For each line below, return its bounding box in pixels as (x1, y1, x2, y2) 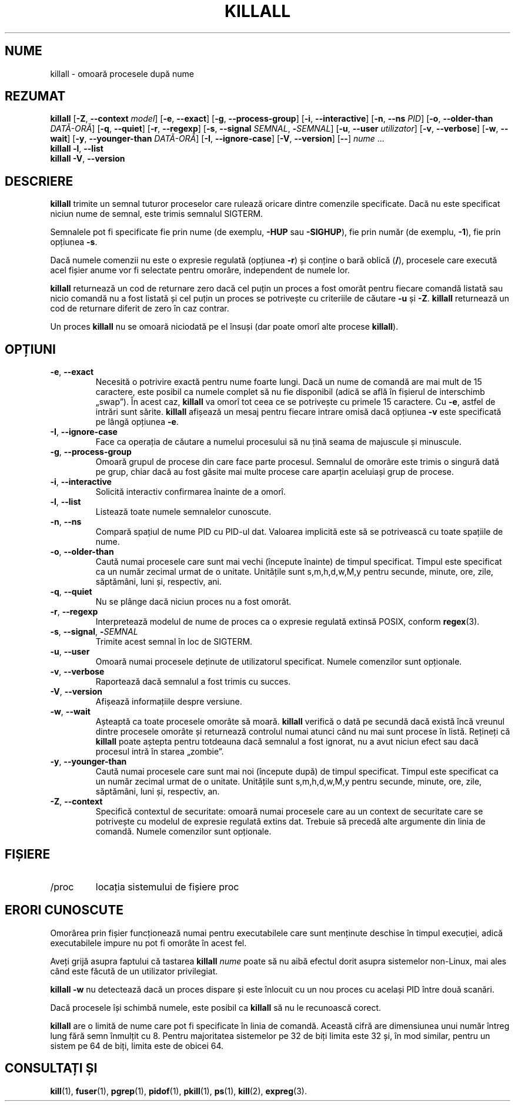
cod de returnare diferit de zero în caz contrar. (50, 303, 229, 314)
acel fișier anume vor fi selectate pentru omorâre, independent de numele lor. (50, 265, 350, 276)
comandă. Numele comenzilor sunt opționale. (95, 826, 272, 837)
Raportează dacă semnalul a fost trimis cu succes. (95, 676, 291, 687)
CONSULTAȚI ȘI (5, 1061, 98, 1076)
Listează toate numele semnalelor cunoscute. (95, 507, 272, 517)
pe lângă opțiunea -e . (95, 417, 179, 427)
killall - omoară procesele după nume (50, 68, 194, 79)
